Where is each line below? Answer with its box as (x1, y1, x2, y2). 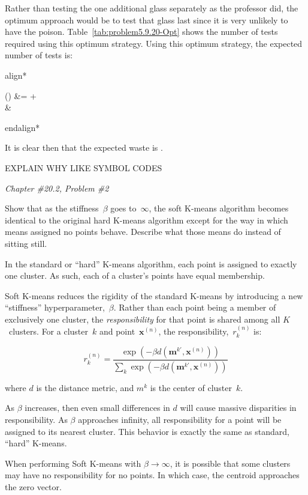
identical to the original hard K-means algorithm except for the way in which (5, 213, 288, 226)
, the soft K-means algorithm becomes (149, 202, 289, 214)
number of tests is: (5, 49, 73, 61)
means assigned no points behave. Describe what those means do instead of (5, 225, 281, 238)
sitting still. (5, 237, 47, 249)
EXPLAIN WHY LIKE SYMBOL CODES (5, 161, 162, 174)
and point (99, 325, 135, 338)
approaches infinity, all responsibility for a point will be (78, 413, 282, 425)
